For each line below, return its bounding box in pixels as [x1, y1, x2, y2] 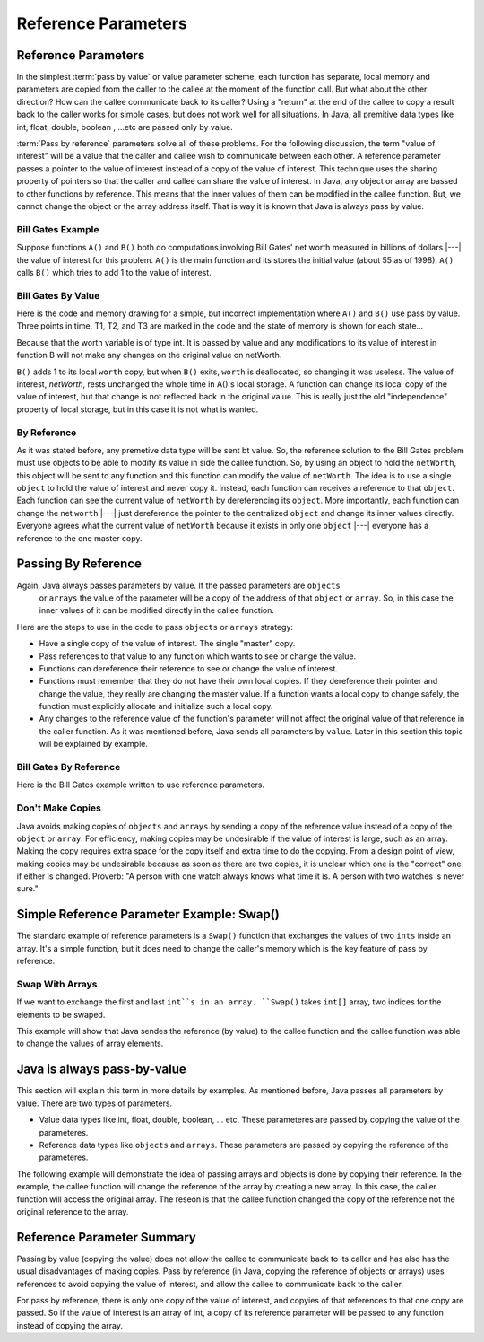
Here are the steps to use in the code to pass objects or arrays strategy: [16, 621, 294, 632]
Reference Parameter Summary [16, 1230, 196, 1245]
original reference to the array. [16, 1206, 129, 1216]
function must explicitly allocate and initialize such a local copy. [39, 701, 273, 712]
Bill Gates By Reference [16, 761, 121, 773]
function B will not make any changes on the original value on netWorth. [16, 350, 282, 361]
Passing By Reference [16, 557, 143, 572]
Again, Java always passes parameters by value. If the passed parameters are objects [16, 580, 341, 591]
